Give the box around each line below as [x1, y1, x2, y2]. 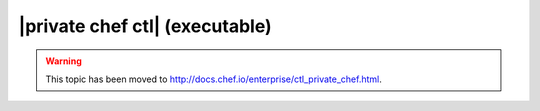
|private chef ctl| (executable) [18, 15, 272, 37]
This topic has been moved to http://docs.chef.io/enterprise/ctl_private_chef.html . [45, 73, 382, 85]
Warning [45, 55, 82, 67]
